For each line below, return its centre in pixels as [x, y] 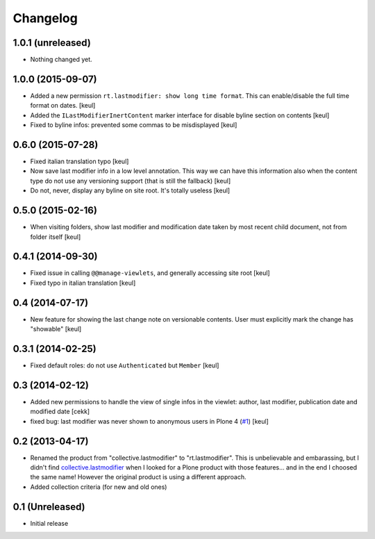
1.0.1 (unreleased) [52, 43]
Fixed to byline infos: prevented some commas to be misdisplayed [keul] [134, 125]
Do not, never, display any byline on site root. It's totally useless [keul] [130, 190]
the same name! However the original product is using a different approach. [138, 477]
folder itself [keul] [56, 237]
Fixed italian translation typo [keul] [80, 161]
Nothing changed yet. [61, 60]
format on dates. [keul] [63, 106]
